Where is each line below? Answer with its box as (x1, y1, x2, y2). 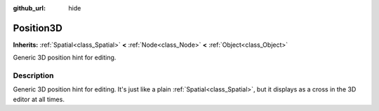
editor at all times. (13, 95, 65, 103)
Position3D (13, 22, 62, 34)
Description (13, 71, 54, 80)
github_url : (13, 4, 46, 12)
